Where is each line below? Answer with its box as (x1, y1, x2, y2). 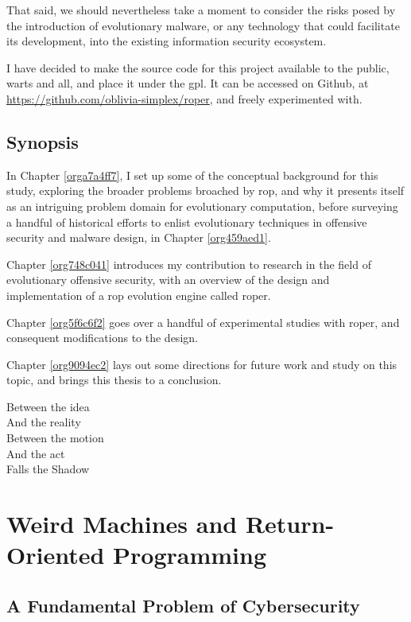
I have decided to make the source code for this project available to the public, (6, 59, 390, 76)
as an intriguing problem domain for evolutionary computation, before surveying (6, 197, 398, 214)
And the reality (6, 414, 81, 430)
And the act (6, 445, 65, 461)
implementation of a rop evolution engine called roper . (6, 286, 271, 303)
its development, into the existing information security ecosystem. (6, 33, 327, 49)
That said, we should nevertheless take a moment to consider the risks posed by (6, 2, 396, 17)
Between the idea (6, 398, 90, 414)
